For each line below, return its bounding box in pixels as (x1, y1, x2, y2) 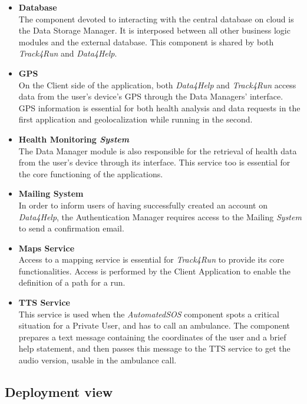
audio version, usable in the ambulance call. (18, 354, 177, 366)
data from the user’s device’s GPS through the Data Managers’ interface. (18, 90, 283, 102)
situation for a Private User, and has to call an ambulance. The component (18, 319, 291, 332)
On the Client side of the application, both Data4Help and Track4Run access (18, 78, 296, 91)
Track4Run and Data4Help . (18, 47, 117, 59)
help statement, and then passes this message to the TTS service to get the (18, 342, 291, 355)
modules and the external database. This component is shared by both (18, 35, 274, 48)
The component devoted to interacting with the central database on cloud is (18, 12, 294, 25)
